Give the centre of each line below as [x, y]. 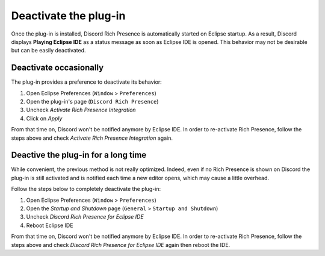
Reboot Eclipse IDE [50, 225]
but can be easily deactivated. [49, 51]
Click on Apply [44, 118]
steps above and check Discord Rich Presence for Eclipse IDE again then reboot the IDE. [121, 245]
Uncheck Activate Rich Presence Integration [81, 110]
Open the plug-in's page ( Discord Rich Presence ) [92, 102]
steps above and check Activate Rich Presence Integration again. [92, 138]
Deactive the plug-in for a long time [79, 155]
